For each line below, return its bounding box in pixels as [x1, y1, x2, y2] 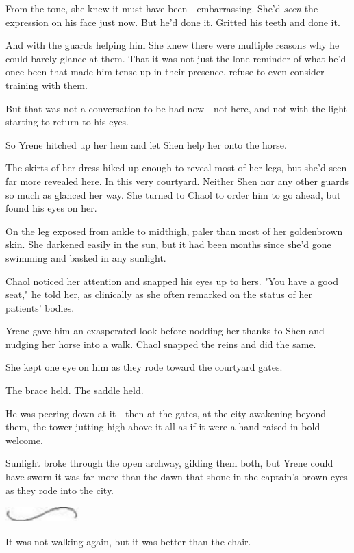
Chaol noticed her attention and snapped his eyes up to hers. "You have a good [5, 273, 338, 288]
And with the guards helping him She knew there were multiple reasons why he [5, 38, 340, 52]
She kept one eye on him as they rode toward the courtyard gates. [5, 360, 283, 374]
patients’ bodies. [5, 300, 75, 315]
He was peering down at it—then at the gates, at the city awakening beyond [5, 406, 326, 420]
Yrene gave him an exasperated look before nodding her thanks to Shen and [5, 323, 325, 338]
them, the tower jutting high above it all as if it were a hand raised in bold [5, 419, 320, 434]
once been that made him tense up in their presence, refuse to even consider [5, 64, 325, 79]
